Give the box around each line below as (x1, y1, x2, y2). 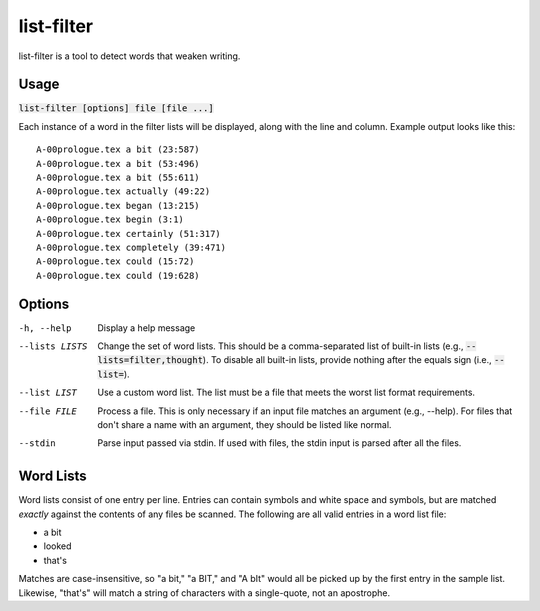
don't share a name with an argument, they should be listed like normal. (97, 419, 392, 430)
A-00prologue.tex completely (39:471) (36, 241, 227, 253)
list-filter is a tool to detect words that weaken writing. (18, 50, 241, 62)
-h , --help (18, 322, 72, 334)
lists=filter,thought (97, 355, 204, 366)
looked (43, 540, 72, 552)
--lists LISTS (18, 341, 88, 352)
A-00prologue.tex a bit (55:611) (36, 172, 200, 184)
